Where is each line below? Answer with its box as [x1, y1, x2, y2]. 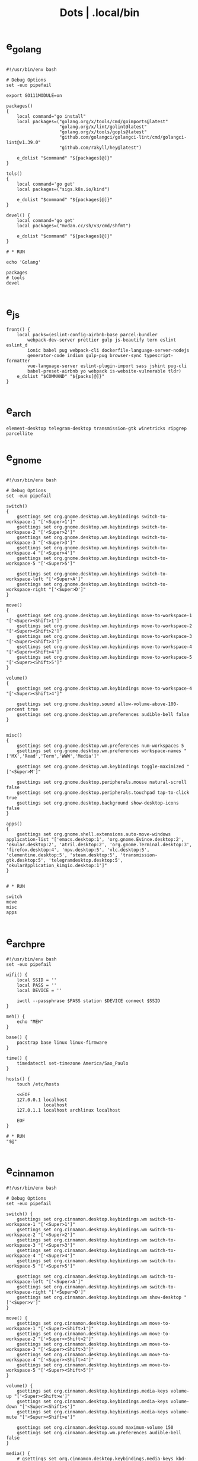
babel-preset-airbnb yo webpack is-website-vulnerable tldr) [27, 368, 182, 374]
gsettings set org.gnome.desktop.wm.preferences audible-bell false [17, 712, 190, 718]
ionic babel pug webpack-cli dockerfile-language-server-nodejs [27, 348, 190, 353]
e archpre [6, 934, 46, 950]
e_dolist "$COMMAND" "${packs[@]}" [17, 374, 105, 380]
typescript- [144, 353, 174, 359]
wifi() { [6, 972, 28, 978]
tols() [6, 170, 23, 177]
